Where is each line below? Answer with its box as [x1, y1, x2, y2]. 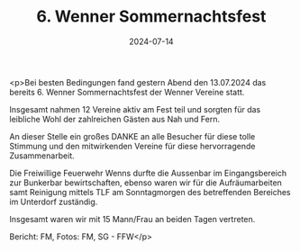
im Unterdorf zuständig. [9, 196, 98, 207]
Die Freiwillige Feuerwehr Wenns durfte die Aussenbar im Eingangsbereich [9, 167, 286, 178]
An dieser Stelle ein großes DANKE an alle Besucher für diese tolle [9, 130, 256, 141]
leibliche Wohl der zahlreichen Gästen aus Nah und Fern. [9, 113, 221, 124]
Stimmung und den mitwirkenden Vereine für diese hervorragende [9, 140, 256, 151]
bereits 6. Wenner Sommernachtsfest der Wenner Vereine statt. [9, 86, 245, 97]
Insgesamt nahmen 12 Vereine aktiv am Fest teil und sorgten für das [9, 103, 261, 114]
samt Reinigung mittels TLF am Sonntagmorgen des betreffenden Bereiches [9, 186, 291, 197]
